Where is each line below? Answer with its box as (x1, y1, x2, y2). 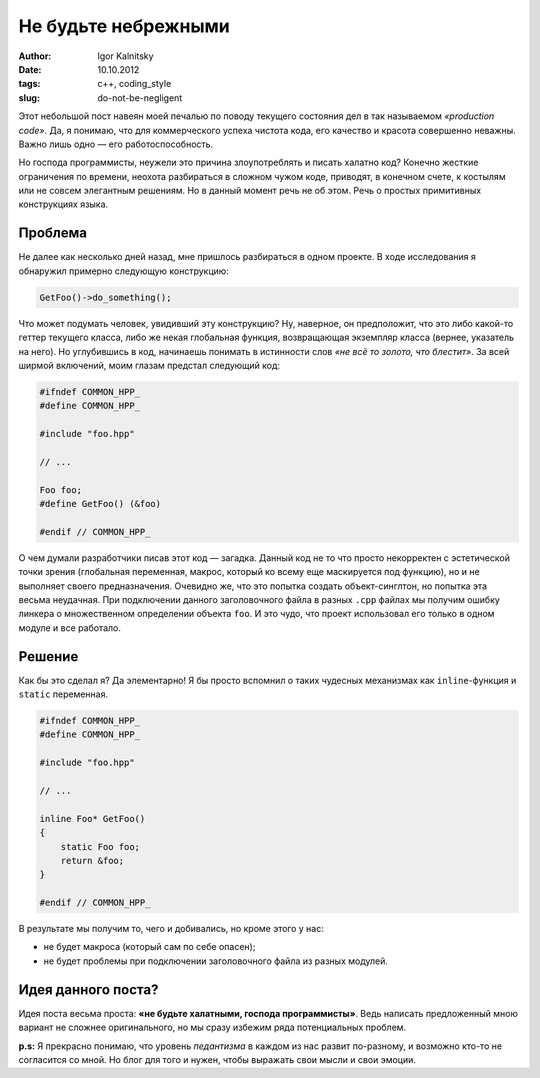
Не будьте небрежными (18, 15, 230, 37)
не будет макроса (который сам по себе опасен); (43, 941, 256, 953)
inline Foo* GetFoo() (39, 813, 146, 824)
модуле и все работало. (18, 621, 122, 634)
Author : (18, 50, 52, 62)
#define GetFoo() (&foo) (39, 498, 162, 509)
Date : (18, 63, 42, 75)
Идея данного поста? (18, 981, 159, 998)
